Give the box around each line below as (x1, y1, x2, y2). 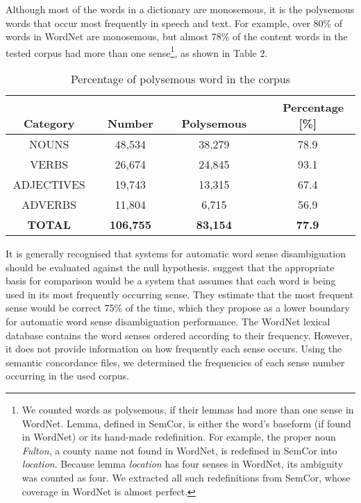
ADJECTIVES (12, 176, 85, 193)
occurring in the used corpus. (6, 368, 130, 383)
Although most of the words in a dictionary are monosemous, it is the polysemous (6, 2, 355, 16)
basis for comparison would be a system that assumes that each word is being (6, 273, 336, 288)
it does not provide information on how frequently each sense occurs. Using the (6, 341, 342, 356)
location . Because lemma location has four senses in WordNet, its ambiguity (22, 457, 344, 471)
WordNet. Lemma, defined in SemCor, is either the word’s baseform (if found (22, 416, 351, 430)
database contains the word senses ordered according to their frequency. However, (6, 327, 353, 342)
